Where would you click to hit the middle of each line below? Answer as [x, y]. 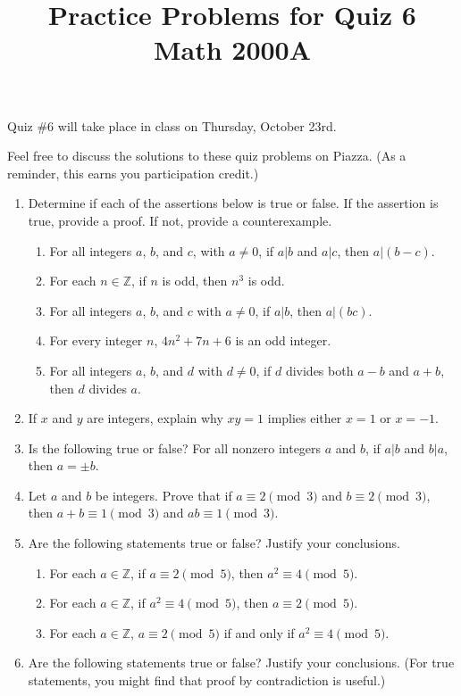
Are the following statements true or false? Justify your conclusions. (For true [241, 663]
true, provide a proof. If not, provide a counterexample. [180, 220]
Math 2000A [232, 50]
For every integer [96, 340]
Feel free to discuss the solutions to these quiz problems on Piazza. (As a [207, 156]
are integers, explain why [155, 418]
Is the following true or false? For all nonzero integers [175, 447]
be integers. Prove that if [163, 495]
